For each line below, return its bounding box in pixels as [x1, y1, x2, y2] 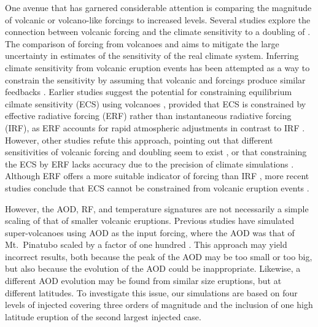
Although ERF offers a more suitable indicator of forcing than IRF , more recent [5, 169, 309, 182]
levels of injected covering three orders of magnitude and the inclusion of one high [5, 298, 313, 311]
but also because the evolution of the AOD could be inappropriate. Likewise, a [5, 262, 301, 275]
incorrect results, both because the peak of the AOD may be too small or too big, [5, 250, 312, 263]
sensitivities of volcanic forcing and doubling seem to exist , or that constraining [5, 145, 307, 158]
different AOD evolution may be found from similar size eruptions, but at [5, 274, 282, 287]
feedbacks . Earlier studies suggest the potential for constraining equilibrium [5, 85, 292, 98]
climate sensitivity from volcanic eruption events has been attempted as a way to [5, 61, 310, 74]
